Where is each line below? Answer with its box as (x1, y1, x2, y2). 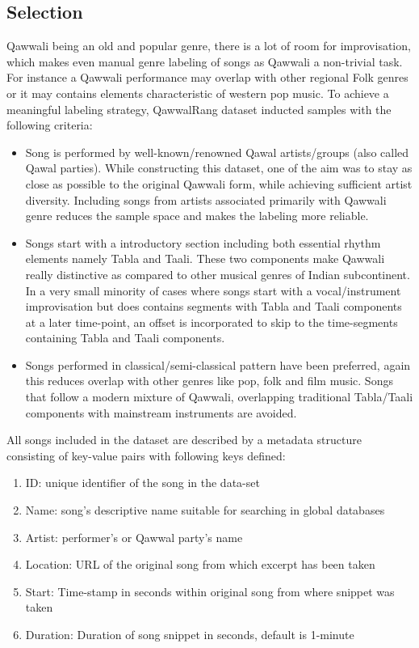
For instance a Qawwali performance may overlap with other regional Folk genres (6, 69, 409, 86)
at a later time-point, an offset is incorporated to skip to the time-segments (25, 313, 398, 330)
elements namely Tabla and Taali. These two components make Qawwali (25, 250, 385, 267)
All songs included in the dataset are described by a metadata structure (6, 431, 362, 448)
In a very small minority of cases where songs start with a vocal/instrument (25, 282, 401, 299)
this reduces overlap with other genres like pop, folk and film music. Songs (25, 372, 393, 389)
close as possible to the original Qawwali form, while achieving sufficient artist (25, 175, 413, 192)
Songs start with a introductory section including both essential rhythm (25, 234, 381, 251)
